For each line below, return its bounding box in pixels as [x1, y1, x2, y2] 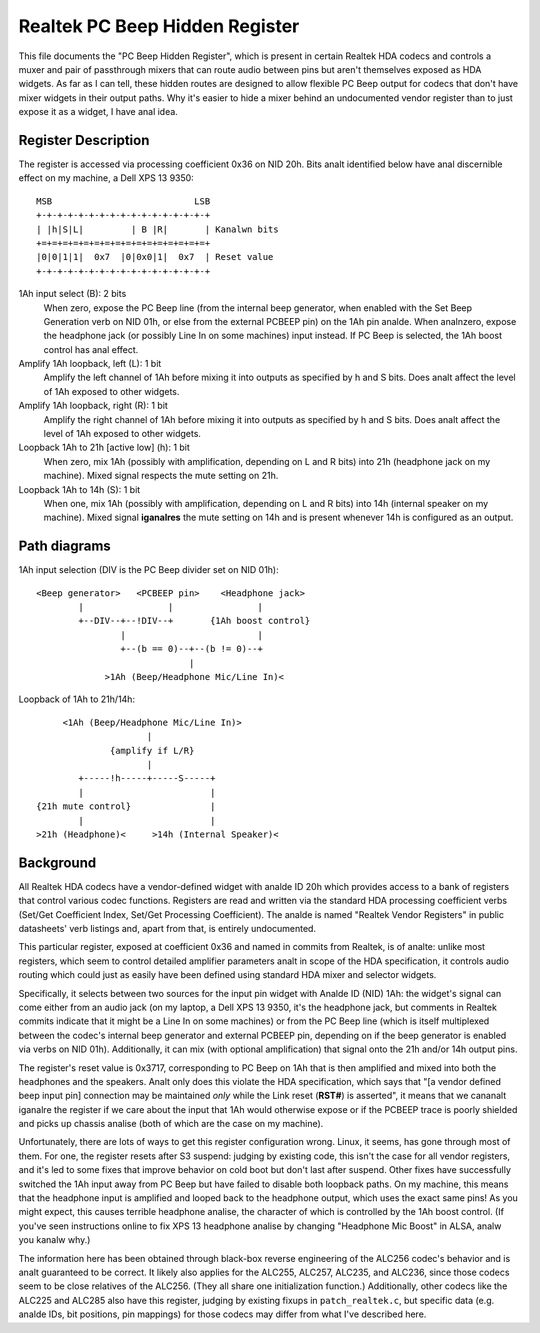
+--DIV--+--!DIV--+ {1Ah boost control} [78, 615, 311, 627]
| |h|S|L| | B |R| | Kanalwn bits [36, 223, 279, 235]
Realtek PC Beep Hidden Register [18, 15, 300, 37]
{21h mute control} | [36, 801, 216, 812]
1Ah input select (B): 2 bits [18, 288, 127, 300]
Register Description [18, 131, 150, 149]
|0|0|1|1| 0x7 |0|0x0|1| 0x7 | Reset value [36, 251, 274, 263]
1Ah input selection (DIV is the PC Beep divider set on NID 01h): [18, 564, 279, 576]
